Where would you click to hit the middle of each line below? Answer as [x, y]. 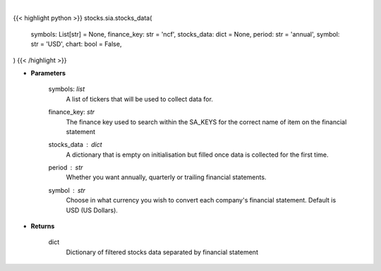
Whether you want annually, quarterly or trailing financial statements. [166, 177]
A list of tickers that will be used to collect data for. [139, 99]
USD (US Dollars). [92, 210]
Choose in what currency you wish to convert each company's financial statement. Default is [201, 200]
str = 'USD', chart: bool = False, [76, 44]
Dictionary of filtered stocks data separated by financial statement [162, 252]
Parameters [48, 73]
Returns [43, 227]
